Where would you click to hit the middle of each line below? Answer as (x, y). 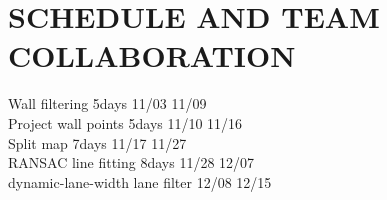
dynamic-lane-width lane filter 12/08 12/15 (140, 181)
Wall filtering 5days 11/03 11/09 (107, 103)
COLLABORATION (152, 55)
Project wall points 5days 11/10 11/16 (125, 122)
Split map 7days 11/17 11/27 (97, 142)
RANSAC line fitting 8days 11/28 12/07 (131, 162)
